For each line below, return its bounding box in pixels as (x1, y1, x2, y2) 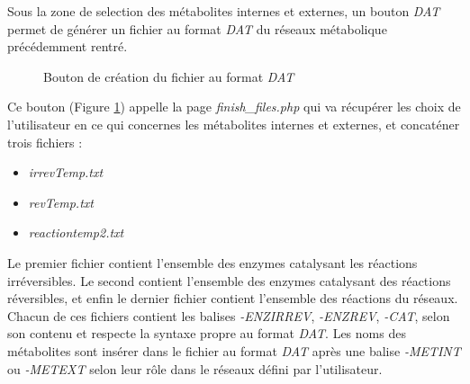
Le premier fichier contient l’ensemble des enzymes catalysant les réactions (7, 253, 418, 272)
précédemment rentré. (7, 37, 128, 56)
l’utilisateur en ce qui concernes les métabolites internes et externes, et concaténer (7, 114, 460, 133)
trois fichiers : (7, 132, 83, 151)
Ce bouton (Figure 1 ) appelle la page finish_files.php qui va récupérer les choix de (7, 97, 461, 116)
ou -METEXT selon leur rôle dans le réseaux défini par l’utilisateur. (7, 359, 383, 378)
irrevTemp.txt (28, 163, 104, 182)
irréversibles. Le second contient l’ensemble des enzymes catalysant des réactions (7, 271, 451, 290)
